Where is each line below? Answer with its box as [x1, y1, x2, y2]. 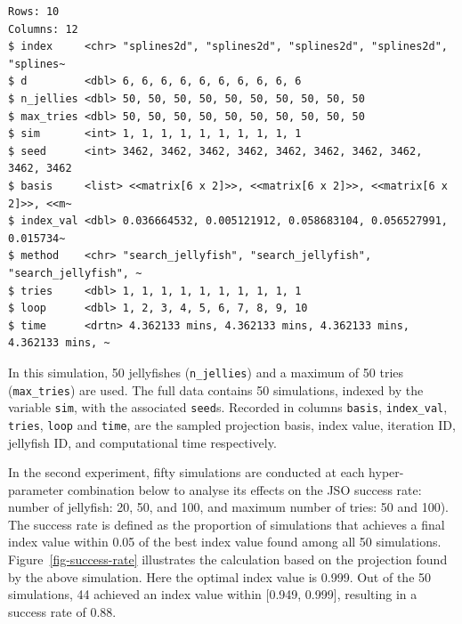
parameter [8, 480, 64, 498]
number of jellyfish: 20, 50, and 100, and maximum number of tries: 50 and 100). [8, 498, 449, 516]
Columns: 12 [8, 22, 78, 36]
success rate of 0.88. [8, 602, 117, 620]
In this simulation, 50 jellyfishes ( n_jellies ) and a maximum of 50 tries [8, 362, 404, 381]
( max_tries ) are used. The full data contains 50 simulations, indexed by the [8, 380, 424, 399]
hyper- [369, 463, 404, 482]
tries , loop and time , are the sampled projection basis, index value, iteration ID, [8, 415, 456, 434]
